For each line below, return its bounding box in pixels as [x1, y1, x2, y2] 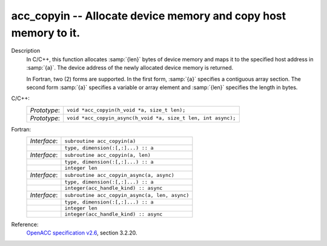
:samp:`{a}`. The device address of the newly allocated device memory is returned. [26, 64, 234, 71]
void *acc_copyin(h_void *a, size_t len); [67, 107, 186, 113]
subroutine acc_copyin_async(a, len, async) [64, 191, 190, 198]
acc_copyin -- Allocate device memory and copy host [11, 9, 286, 22]
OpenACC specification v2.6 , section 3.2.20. [26, 229, 137, 236]
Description [11, 47, 41, 55]
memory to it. [11, 26, 81, 39]
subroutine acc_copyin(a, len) [64, 151, 151, 158]
